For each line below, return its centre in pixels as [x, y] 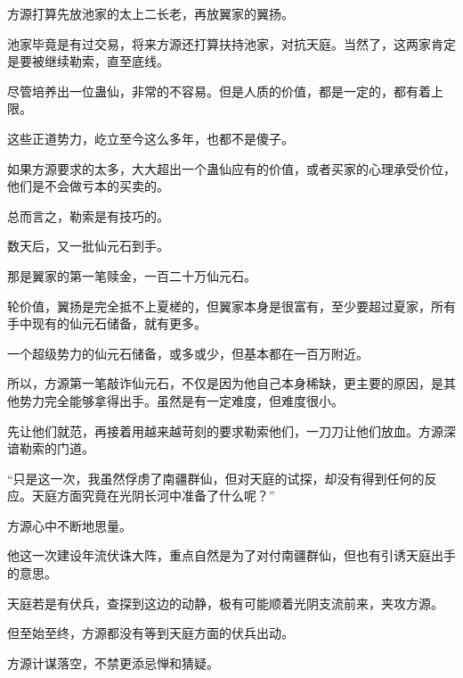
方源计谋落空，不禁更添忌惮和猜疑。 [113, 662]
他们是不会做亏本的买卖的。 [88, 186]
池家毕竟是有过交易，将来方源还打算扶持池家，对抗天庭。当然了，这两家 [219, 43]
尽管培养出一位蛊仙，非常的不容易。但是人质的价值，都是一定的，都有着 [219, 91]
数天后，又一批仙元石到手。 [88, 246]
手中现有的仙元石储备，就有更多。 [107, 323]
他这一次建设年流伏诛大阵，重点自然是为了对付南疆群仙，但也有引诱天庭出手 [231, 555]
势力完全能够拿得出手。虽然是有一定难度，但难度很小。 [181, 400]
